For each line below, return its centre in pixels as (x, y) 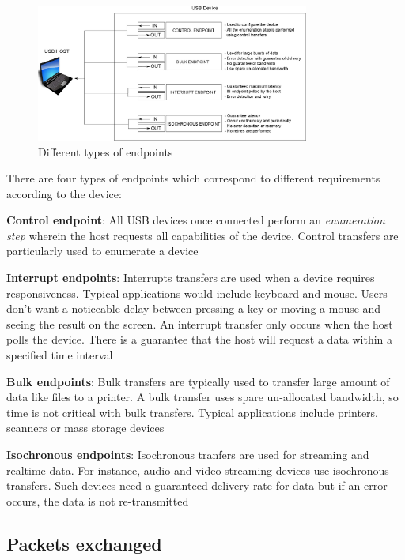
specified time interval (60, 355)
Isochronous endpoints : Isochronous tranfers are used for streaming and (188, 455)
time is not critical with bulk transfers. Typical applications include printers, (193, 412)
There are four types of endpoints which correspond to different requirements (193, 178)
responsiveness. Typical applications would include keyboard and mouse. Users (197, 293)
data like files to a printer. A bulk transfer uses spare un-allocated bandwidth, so (202, 397)
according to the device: (64, 193)
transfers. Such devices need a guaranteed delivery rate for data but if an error (197, 485)
